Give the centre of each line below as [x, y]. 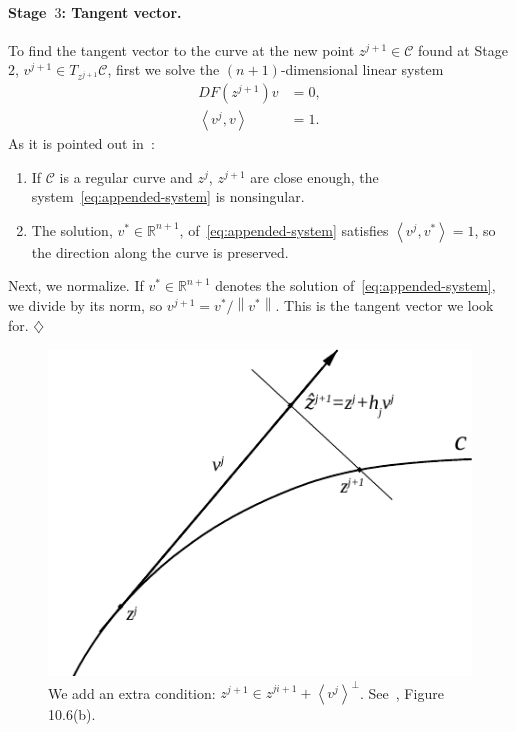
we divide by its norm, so [85, 305]
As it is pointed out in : [81, 143]
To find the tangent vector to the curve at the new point [181, 49]
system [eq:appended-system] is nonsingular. [168, 196]
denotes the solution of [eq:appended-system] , [355, 285]
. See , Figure [402, 692]
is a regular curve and [126, 176]
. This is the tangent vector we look [384, 305]
